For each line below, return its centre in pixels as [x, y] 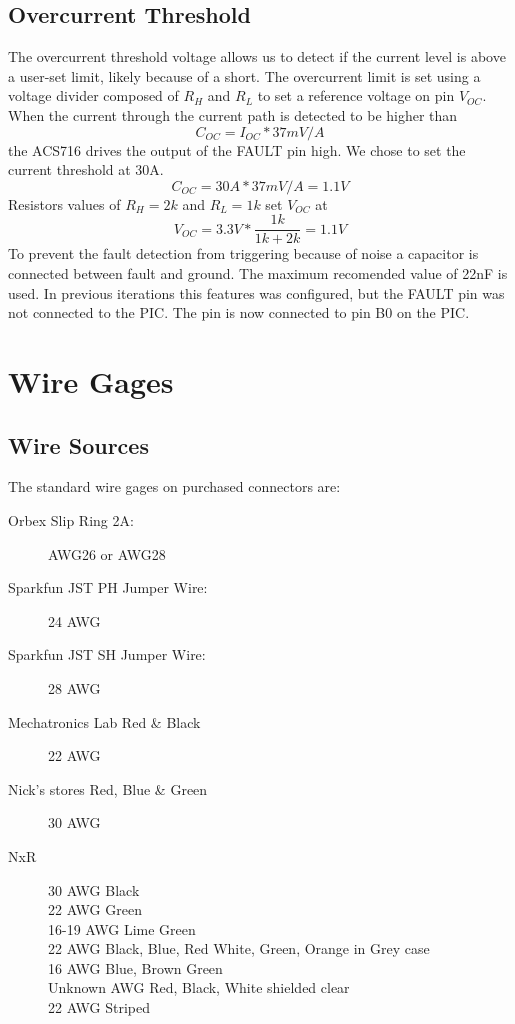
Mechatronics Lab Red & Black [104, 721]
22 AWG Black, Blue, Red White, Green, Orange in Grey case [239, 948]
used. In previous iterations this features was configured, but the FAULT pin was [256, 292]
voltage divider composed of [93, 95]
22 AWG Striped [99, 1007]
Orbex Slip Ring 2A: [71, 519]
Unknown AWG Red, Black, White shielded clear [199, 987]
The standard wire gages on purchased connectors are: [174, 486]
